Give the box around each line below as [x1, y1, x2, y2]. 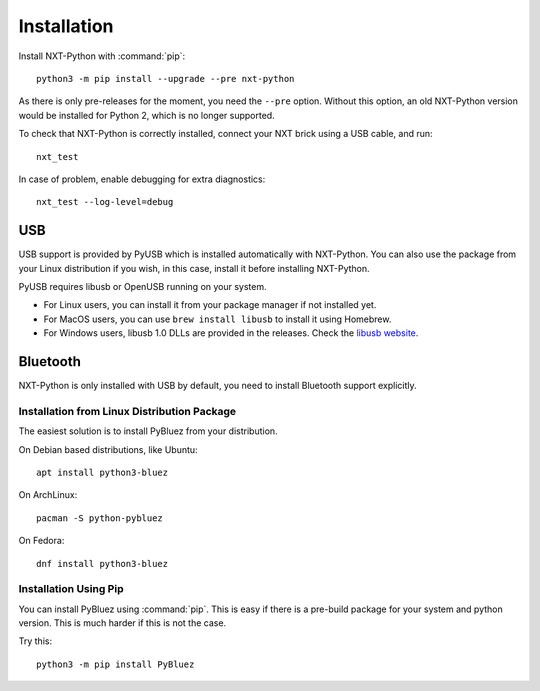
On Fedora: [18, 535, 65, 547]
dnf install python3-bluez [36, 558, 169, 569]
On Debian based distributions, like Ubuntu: [18, 443, 199, 455]
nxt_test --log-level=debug [36, 196, 174, 208]
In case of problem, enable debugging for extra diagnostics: [18, 173, 266, 185]
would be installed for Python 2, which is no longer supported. [18, 109, 275, 121]
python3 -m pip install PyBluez [36, 658, 195, 670]
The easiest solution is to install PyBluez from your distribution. [18, 425, 279, 437]
